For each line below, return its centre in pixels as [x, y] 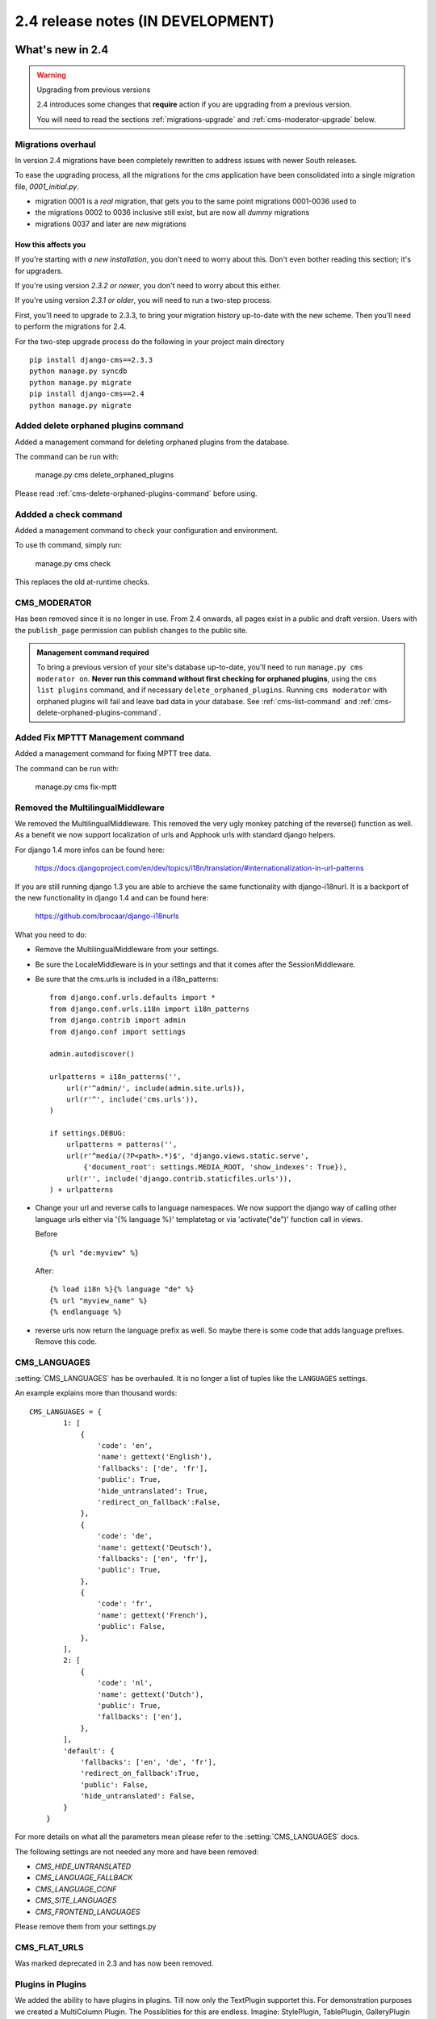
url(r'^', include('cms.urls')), [132, 1099]
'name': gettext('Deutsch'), [155, 1547]
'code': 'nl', [125, 1683]
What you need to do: [51, 934]
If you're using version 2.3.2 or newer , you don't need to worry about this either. [148, 285]
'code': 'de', [125, 1536]
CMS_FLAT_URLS [49, 1947]
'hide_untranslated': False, [138, 1796]
